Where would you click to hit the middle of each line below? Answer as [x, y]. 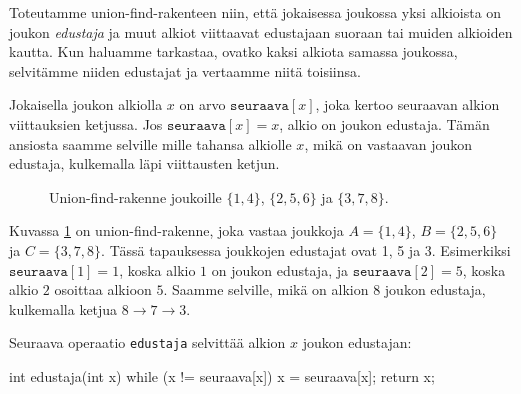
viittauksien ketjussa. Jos [86, 123]
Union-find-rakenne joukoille [135, 196]
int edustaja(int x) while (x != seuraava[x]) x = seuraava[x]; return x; [222, 375]
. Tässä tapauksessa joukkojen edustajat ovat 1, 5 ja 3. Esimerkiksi [306, 249]
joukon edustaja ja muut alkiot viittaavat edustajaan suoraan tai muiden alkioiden [261, 31]
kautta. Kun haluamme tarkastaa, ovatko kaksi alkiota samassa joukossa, [233, 51]
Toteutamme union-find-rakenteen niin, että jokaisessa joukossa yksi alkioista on [255, 12]
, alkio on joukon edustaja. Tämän [384, 123]
